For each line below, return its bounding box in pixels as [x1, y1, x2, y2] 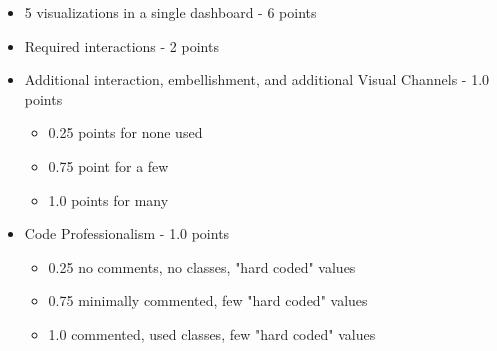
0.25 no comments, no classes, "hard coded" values [48, 256, 356, 277]
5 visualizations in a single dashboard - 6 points [24, 2, 317, 22]
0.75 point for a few [48, 155, 169, 176]
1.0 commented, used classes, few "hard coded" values [48, 323, 376, 344]
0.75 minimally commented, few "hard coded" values [48, 290, 368, 311]
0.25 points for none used [48, 122, 203, 143]
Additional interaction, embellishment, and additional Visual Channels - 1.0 [24, 69, 490, 90]
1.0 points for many [48, 189, 169, 210]
